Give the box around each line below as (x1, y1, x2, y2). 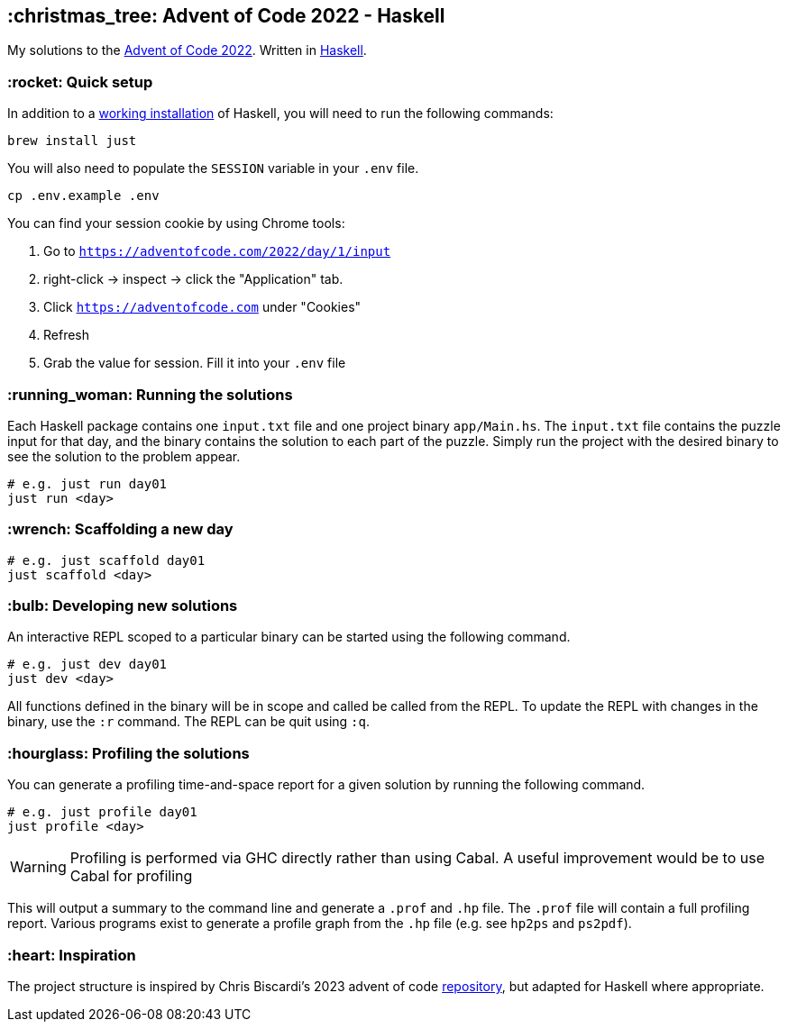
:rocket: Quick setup (7, 72, 153, 91)
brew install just (7, 133, 137, 149)
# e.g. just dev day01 (7, 657, 168, 672)
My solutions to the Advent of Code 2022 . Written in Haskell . (7, 42, 367, 59)
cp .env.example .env (7, 188, 160, 204)
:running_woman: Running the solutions (7, 385, 293, 404)
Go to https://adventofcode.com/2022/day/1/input (43, 243, 391, 260)
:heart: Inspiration (7, 945, 136, 964)
